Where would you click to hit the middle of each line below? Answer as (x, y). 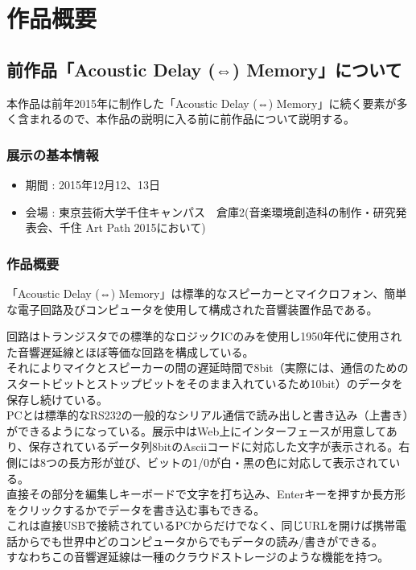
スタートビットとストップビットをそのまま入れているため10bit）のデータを (205, 383)
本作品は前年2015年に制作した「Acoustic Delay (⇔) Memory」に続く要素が (202, 103)
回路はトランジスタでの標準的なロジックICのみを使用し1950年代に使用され (204, 336)
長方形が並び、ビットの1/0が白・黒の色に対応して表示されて (229, 462)
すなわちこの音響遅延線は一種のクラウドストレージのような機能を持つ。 (198, 557)
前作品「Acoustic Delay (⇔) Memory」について (204, 69)
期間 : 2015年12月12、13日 (93, 184)
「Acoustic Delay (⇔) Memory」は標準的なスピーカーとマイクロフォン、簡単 (207, 293)
